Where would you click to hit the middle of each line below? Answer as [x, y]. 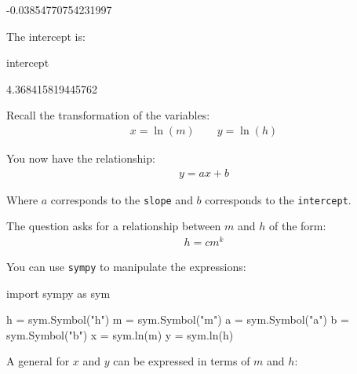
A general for [38, 361]
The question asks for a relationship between [114, 226]
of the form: [297, 226]
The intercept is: [46, 36]
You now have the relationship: [81, 158]
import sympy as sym [58, 293]
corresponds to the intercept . [278, 199]
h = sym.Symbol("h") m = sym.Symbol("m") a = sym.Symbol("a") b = [178, 319]
